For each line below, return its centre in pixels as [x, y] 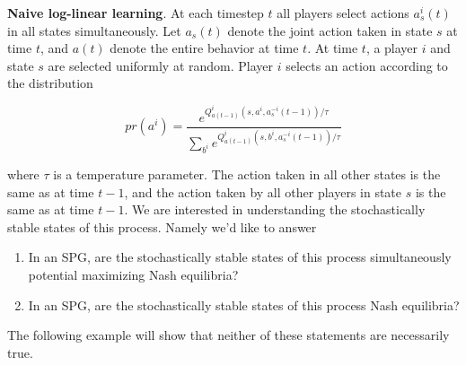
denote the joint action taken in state [330, 30]
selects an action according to [367, 65]
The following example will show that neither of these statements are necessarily [229, 335]
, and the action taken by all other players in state [263, 191]
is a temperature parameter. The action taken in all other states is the [247, 174]
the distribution [50, 83]
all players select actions [343, 13]
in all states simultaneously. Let [94, 30]
